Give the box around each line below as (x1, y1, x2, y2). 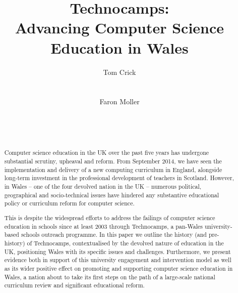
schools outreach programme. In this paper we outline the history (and (21, 230, 207, 239)
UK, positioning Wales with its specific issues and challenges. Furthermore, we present (4, 247, 231, 256)
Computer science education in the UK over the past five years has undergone (4, 148, 209, 157)
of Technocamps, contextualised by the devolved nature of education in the (27, 238, 224, 247)
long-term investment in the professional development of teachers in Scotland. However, (4, 174, 234, 182)
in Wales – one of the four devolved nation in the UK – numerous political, (4, 182, 202, 191)
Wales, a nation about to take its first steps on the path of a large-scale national (4, 272, 215, 281)
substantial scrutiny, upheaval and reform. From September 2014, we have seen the (4, 157, 222, 165)
